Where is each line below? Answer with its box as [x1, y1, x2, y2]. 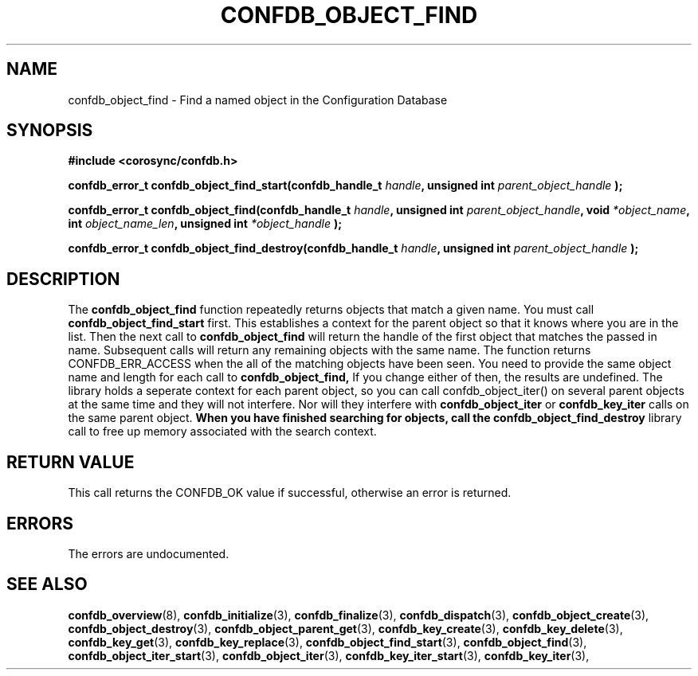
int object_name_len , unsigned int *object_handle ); [68, 217, 342, 231]
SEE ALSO [6, 574, 88, 595]
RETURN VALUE [6, 451, 135, 472]
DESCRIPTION [6, 268, 120, 289]
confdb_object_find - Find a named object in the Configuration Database [68, 92, 448, 107]
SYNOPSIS [6, 120, 93, 141]
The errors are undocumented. [68, 546, 229, 561]
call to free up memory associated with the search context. [68, 424, 377, 439]
